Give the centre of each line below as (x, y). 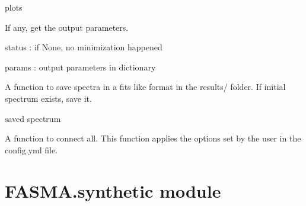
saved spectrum (33, 118)
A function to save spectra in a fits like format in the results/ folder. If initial (145, 87)
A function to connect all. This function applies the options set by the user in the (153, 138)
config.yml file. (31, 149)
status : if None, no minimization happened (84, 47)
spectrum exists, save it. (48, 98)
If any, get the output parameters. (67, 27)
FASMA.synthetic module (113, 190)
